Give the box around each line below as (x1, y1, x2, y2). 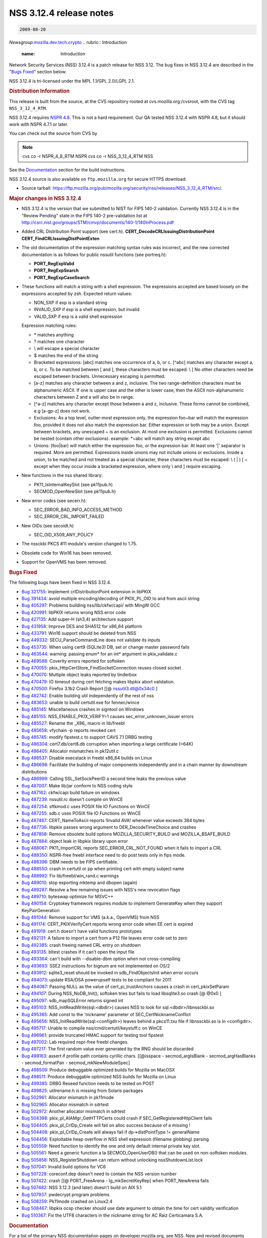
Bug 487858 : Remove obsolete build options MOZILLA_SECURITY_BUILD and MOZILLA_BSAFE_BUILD (21, 831, 231, 837)
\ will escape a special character (34, 346, 100, 352)
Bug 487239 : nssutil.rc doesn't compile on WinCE (21, 796, 123, 802)
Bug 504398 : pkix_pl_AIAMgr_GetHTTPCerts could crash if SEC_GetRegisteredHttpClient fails (21, 1115, 213, 1121)
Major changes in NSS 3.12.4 (9, 195, 82, 202)
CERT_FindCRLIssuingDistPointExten (21, 235, 100, 241)
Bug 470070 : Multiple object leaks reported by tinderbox (21, 671, 137, 678)
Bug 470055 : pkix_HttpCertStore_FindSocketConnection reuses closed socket (21, 665, 181, 671)
